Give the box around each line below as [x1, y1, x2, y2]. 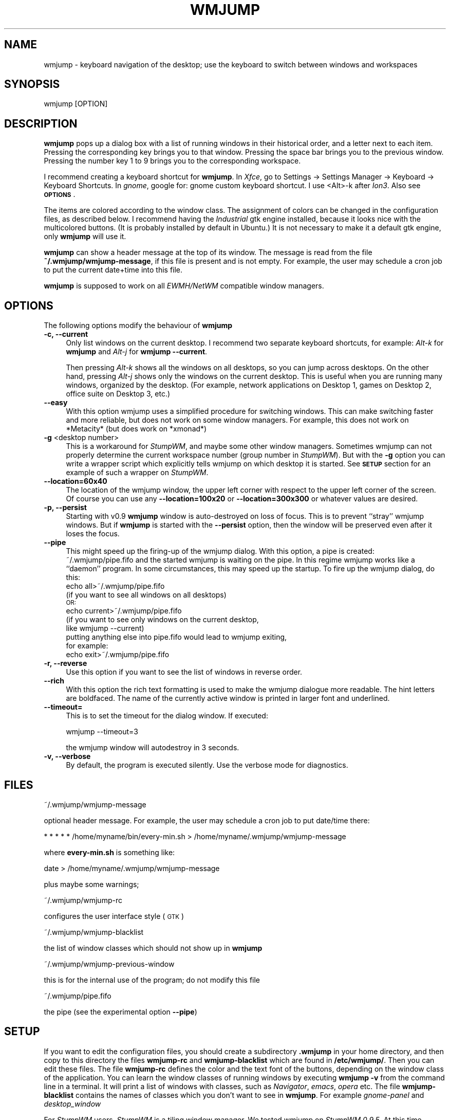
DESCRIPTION [4, 117, 78, 130]
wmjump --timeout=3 [66, 727, 138, 736]
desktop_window [44, 1099, 101, 1108]
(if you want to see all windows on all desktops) [66, 590, 227, 600]
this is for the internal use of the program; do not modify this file [44, 975, 260, 984]
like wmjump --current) [66, 624, 144, 633]
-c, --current [44, 330, 88, 339]
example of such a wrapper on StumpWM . [66, 468, 209, 477]
